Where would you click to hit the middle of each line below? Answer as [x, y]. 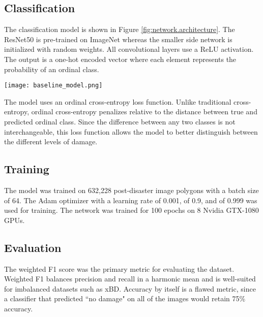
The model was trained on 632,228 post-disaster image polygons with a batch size [131, 190]
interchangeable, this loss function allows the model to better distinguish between [131, 131]
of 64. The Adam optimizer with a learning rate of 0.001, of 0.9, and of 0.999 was [131, 200]
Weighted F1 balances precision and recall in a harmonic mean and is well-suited [130, 279]
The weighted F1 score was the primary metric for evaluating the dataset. [119, 268]
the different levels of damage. [51, 141]
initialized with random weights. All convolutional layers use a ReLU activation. [129, 49]
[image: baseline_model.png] [53, 86]
